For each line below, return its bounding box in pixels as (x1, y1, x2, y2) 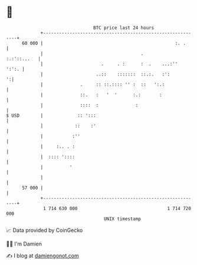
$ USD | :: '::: (6, 112, 96, 119)
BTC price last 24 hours (93, 25, 155, 31)
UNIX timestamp (103, 215, 142, 222)
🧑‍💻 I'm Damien (6, 240, 42, 247)
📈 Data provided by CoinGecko (6, 227, 83, 234)
